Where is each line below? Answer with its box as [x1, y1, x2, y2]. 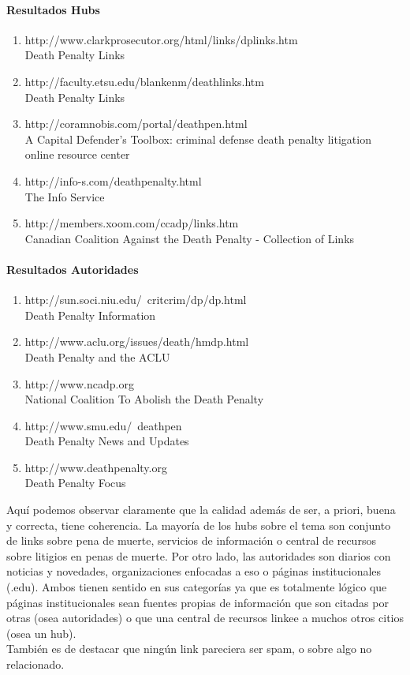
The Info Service [24, 188, 105, 204]
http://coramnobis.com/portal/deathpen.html [24, 115, 248, 132]
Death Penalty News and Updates [24, 433, 189, 449]
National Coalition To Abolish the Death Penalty [24, 391, 264, 407]
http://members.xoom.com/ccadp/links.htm [24, 215, 239, 231]
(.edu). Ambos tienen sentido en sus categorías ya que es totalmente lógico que [6, 579, 387, 595]
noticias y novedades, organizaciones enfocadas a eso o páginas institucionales [6, 563, 382, 579]
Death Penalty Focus [24, 474, 126, 491]
